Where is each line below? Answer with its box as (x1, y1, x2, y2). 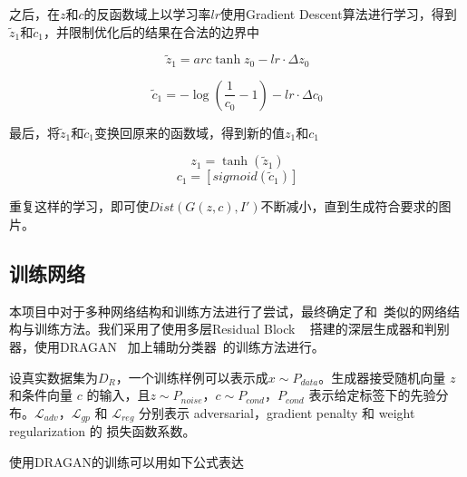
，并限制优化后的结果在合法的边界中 (43, 22, 259, 41)
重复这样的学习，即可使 (9, 197, 149, 216)
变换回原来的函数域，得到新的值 (93, 122, 285, 141)
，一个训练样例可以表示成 (115, 367, 268, 386)
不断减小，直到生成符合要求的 (260, 197, 439, 216)
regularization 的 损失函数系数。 (9, 422, 196, 441)
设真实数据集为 (9, 367, 98, 386)
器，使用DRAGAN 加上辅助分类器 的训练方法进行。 (9, 337, 325, 356)
